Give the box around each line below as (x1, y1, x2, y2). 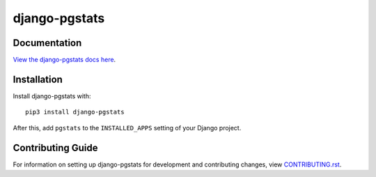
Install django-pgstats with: (13, 91, 91, 100)
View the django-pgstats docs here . (13, 56, 116, 64)
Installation (13, 73, 63, 85)
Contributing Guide (13, 141, 98, 153)
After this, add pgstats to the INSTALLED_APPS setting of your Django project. (13, 123, 242, 132)
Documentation (13, 37, 82, 49)
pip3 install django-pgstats (25, 108, 125, 116)
